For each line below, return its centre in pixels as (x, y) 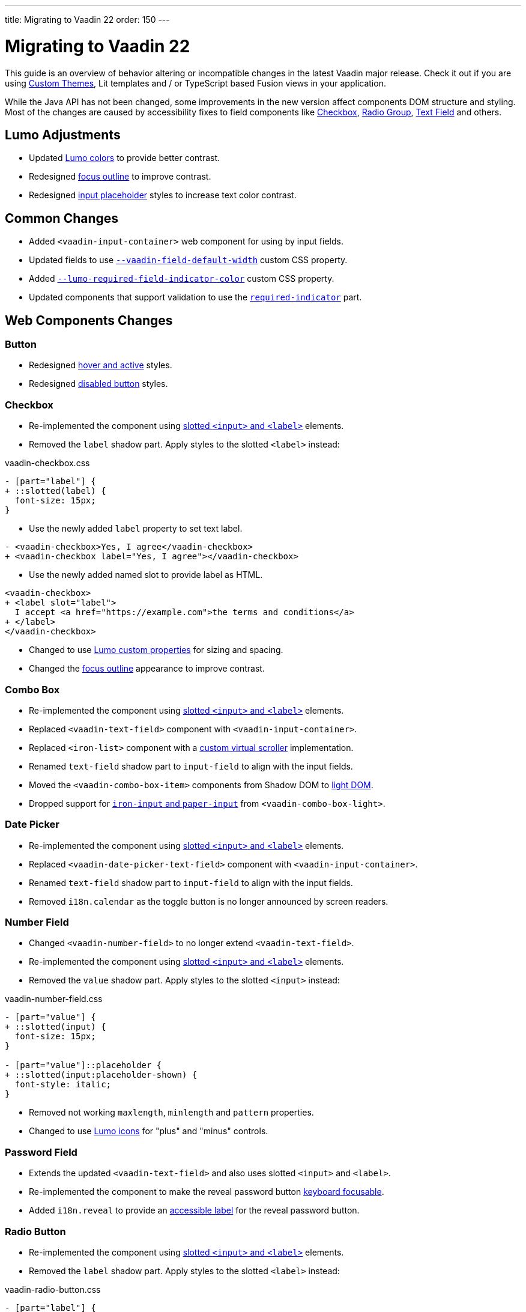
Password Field (41, 1152)
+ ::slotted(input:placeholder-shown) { (101, 1075)
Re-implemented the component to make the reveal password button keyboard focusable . (207, 1192)
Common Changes (62, 218)
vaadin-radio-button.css (53, 1289)
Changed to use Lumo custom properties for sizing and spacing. (156, 650)
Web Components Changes (89, 320)
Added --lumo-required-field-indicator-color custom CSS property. (182, 279)
